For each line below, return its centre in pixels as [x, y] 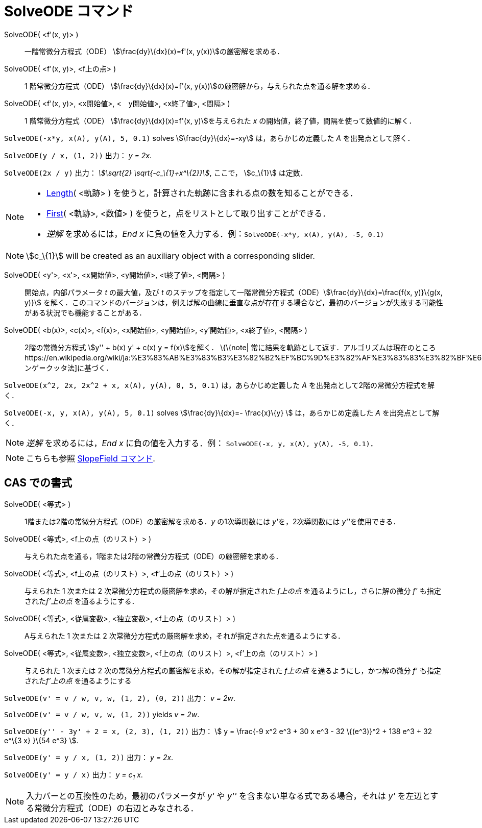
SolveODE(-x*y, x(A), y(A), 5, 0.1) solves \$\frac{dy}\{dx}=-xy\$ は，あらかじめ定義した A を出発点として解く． [209, 138]
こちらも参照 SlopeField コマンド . [91, 458]
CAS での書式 [38, 483]
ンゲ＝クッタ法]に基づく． [69, 368]
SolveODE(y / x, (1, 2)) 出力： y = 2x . [78, 155]
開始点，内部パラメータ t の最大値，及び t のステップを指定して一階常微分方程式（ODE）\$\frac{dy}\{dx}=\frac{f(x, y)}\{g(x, [234, 292]
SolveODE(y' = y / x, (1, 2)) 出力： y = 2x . [89, 757]
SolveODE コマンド [69, 11]
